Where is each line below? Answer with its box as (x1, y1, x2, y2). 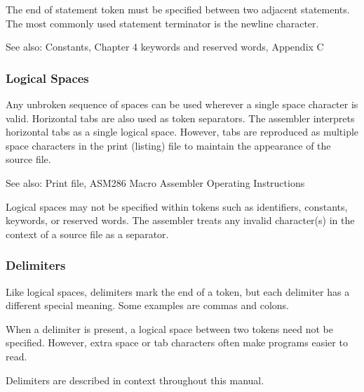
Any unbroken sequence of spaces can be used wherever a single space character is (6, 97, 358, 111)
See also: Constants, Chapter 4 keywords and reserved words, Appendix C (6, 39, 324, 54)
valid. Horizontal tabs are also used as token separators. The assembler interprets (6, 110, 355, 125)
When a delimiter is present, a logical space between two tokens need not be (6, 321, 333, 336)
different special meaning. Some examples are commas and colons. (6, 298, 289, 313)
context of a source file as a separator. (6, 226, 169, 241)
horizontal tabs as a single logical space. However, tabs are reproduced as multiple (6, 124, 359, 139)
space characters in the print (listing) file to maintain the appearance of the (6, 138, 331, 152)
